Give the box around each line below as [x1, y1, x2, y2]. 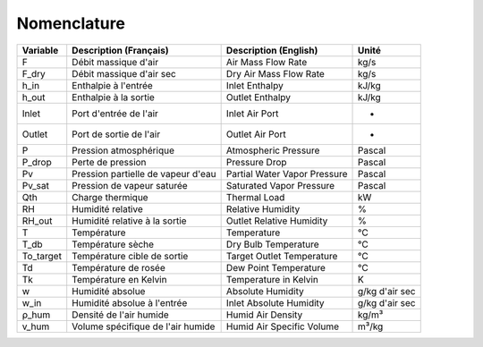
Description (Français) [72, 44, 169, 56]
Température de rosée [72, 261, 165, 274]
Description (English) [225, 44, 318, 56]
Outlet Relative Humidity [225, 215, 328, 227]
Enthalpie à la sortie [72, 90, 156, 103]
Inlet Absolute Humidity [225, 296, 326, 309]
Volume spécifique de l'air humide [72, 320, 216, 333]
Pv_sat [21, 179, 49, 191]
